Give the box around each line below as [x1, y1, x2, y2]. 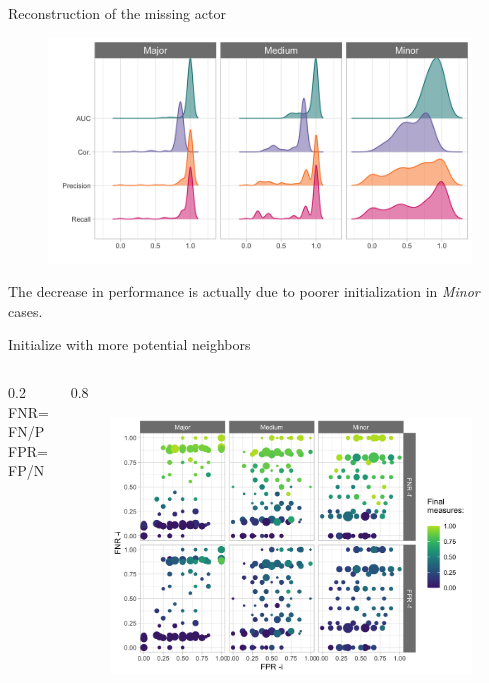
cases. [8, 300, 43, 321]
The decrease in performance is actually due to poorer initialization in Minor [8, 281, 480, 302]
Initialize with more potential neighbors [8, 334, 251, 355]
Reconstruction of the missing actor [8, 3, 226, 23]
